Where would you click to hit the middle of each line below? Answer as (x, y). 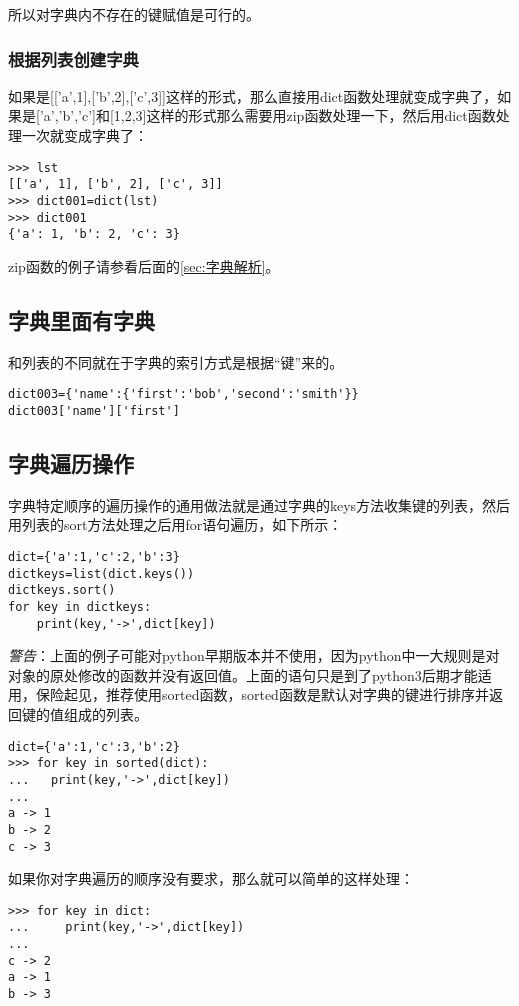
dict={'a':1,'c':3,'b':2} (94, 746)
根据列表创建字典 (73, 58)
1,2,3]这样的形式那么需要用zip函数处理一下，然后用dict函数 (304, 115)
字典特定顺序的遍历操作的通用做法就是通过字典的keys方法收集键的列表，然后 (259, 504)
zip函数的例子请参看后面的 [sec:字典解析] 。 (144, 265)
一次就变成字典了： (84, 135)
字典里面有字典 (81, 319)
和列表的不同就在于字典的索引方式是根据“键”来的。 (176, 361)
